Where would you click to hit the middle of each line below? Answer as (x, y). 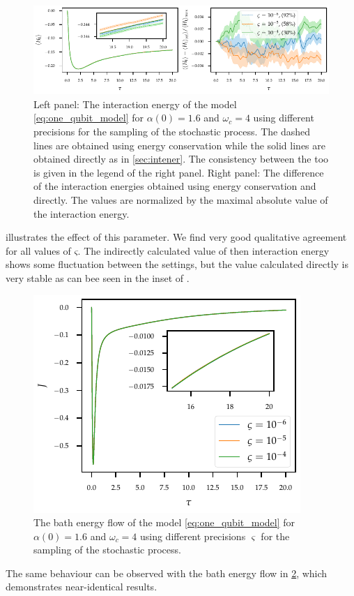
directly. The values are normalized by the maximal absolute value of (181, 199)
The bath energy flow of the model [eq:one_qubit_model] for (164, 522)
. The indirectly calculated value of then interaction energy (203, 250)
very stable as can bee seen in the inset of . (98, 277)
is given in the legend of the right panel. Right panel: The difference (179, 172)
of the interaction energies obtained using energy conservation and (175, 186)
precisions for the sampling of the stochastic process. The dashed (172, 131)
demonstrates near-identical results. (82, 587)
